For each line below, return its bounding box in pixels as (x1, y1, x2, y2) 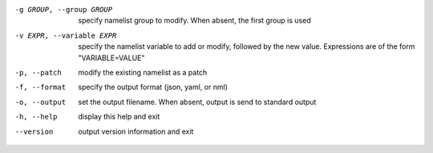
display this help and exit (78, 112, 160, 122)
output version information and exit (78, 127, 194, 136)
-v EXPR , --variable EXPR (14, 30, 117, 40)
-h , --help (14, 112, 58, 122)
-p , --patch (14, 68, 62, 77)
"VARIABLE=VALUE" (78, 53, 145, 62)
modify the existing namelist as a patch (78, 67, 208, 77)
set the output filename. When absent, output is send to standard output (78, 97, 317, 107)
